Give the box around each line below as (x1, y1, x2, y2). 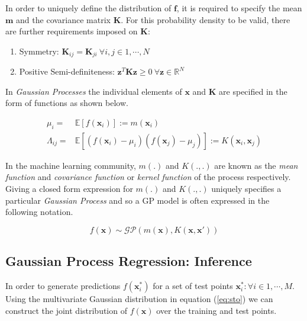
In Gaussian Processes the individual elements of (5, 85, 182, 97)
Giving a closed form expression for (5, 182, 133, 195)
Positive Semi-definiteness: (19, 65, 115, 78)
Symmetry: (19, 44, 59, 57)
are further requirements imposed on (5, 25, 138, 37)
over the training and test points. (156, 304, 277, 316)
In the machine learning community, (5, 159, 136, 171)
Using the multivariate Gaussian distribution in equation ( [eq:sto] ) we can (5, 293, 273, 305)
